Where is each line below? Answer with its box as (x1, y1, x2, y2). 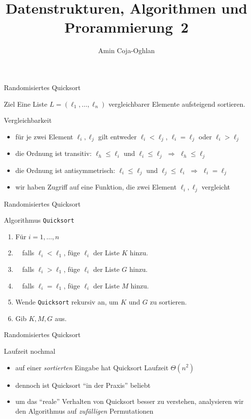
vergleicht (201, 182, 230, 192)
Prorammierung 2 (64, 17, 189, 37)
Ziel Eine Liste (4, 98, 48, 109)
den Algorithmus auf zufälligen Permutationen (15, 405, 154, 416)
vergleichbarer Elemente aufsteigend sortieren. (108, 98, 246, 109)
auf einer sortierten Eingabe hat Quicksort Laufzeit (15, 362, 169, 372)
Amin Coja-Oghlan (98, 45, 155, 56)
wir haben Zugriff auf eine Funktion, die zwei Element (15, 182, 177, 192)
